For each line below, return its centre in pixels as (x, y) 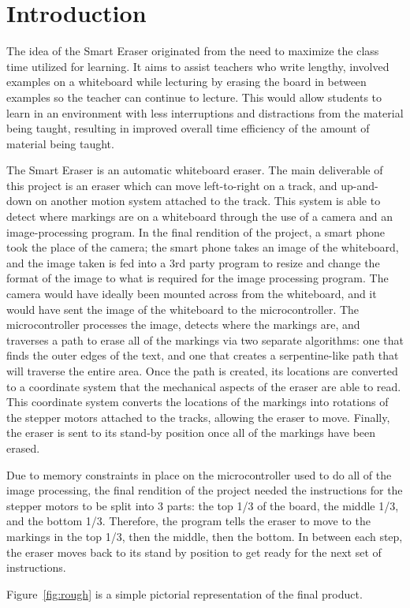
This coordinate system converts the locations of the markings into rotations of (198, 402)
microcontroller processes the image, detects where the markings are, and (183, 325)
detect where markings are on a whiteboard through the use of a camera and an (199, 216)
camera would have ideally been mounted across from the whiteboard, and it (192, 294)
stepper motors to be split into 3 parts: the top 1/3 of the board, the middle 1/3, (203, 505)
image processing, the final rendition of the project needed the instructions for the (205, 490)
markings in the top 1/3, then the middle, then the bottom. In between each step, (205, 536)
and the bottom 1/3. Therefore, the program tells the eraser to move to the (188, 521)
